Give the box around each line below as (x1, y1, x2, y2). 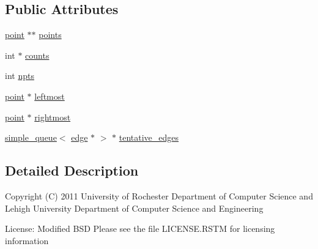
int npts (5, 69, 34, 82)
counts (25, 48, 50, 61)
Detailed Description (5, 161, 139, 180)
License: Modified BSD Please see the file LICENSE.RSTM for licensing (5, 222, 275, 235)
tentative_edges (119, 131, 179, 144)
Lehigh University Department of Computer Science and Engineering (5, 201, 264, 214)
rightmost (34, 110, 71, 123)
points (39, 28, 62, 41)
